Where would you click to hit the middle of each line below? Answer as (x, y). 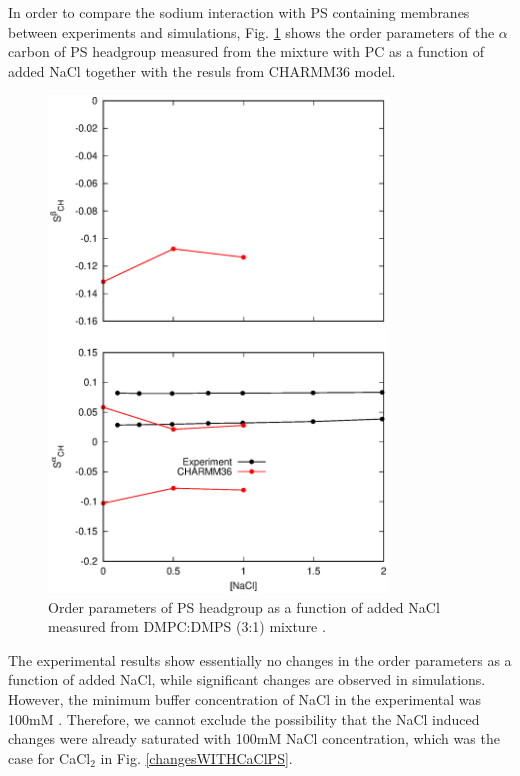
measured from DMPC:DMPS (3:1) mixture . (187, 626)
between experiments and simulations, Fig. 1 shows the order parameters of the (251, 31)
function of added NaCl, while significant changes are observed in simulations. (247, 679)
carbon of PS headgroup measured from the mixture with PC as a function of (246, 51)
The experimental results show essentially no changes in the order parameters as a (260, 659)
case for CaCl (49, 757)
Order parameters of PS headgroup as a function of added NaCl (244, 606)
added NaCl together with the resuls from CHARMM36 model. (202, 70)
